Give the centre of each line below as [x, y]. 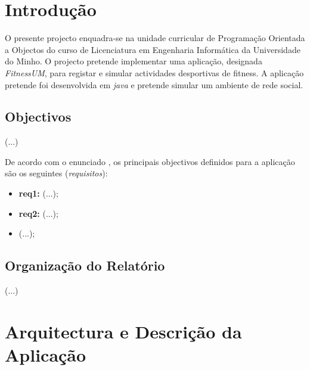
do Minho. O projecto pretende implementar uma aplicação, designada [134, 61]
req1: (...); [38, 193]
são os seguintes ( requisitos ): [56, 173]
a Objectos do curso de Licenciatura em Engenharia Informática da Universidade [153, 49]
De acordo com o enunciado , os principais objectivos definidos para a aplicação [150, 161]
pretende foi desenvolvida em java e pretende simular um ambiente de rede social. [154, 84]
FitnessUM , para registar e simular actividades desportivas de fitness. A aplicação [154, 72]
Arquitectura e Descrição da [123, 331]
